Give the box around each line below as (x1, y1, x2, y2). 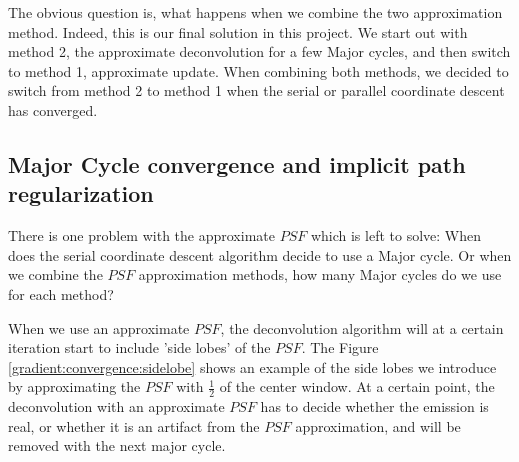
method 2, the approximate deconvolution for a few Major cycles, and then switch (8, 41, 511, 62)
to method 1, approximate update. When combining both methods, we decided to (8, 60, 509, 81)
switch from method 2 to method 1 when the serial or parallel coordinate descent (8, 80, 505, 101)
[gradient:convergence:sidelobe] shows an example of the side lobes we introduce (8, 356, 497, 377)
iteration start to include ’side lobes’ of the (8, 337, 271, 358)
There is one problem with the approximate (8, 225, 275, 246)
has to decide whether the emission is (260, 396, 489, 417)
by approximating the (8, 376, 141, 397)
